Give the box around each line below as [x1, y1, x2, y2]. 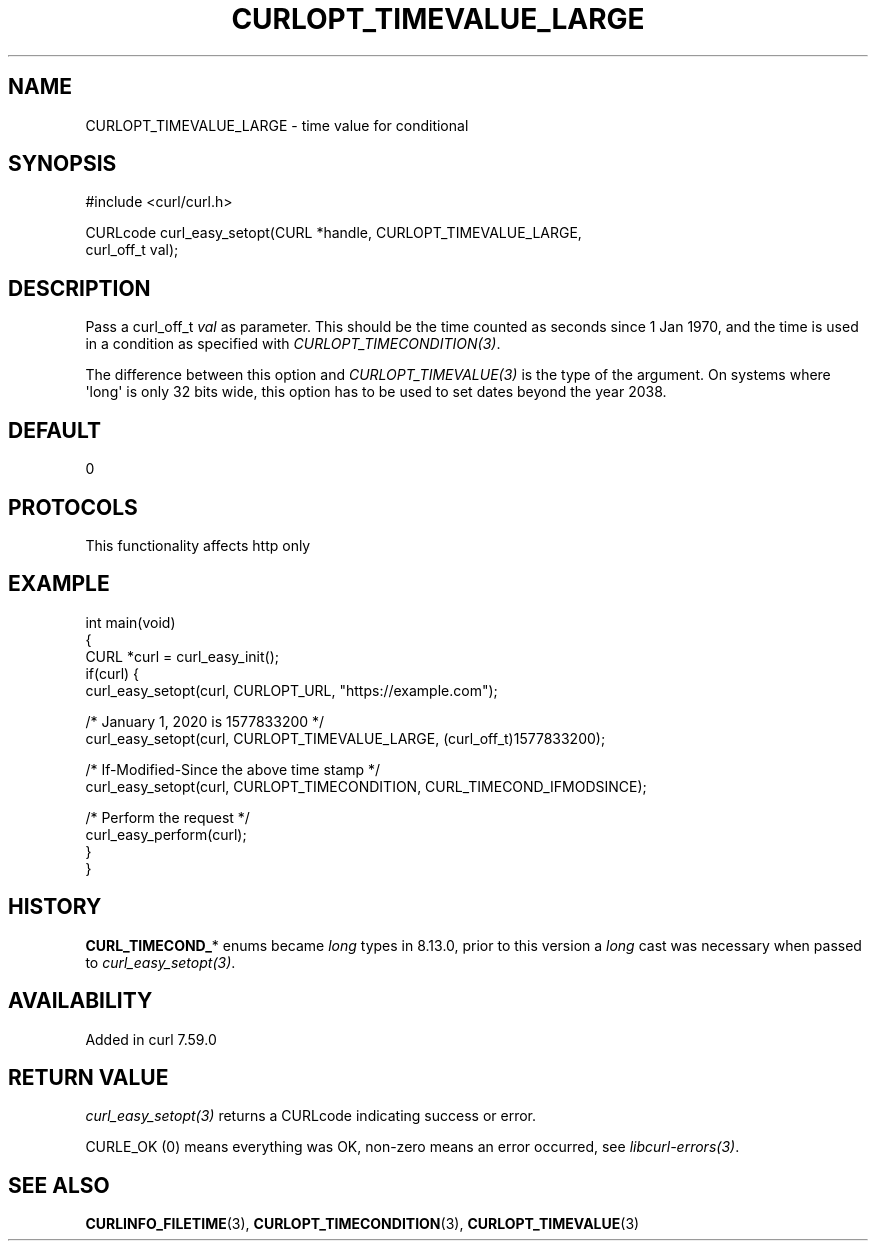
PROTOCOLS [8, 494, 138, 520]
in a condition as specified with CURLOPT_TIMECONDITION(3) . [85, 335, 501, 353]
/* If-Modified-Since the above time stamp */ [85, 760, 381, 778]
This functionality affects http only [85, 536, 311, 554]
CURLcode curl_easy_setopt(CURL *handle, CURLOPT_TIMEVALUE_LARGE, [85, 224, 582, 242]
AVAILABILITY [8, 988, 153, 1014]
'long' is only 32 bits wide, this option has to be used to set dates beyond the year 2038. [85, 383, 667, 401]
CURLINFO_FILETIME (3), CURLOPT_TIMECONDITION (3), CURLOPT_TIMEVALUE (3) [85, 1215, 640, 1233]
